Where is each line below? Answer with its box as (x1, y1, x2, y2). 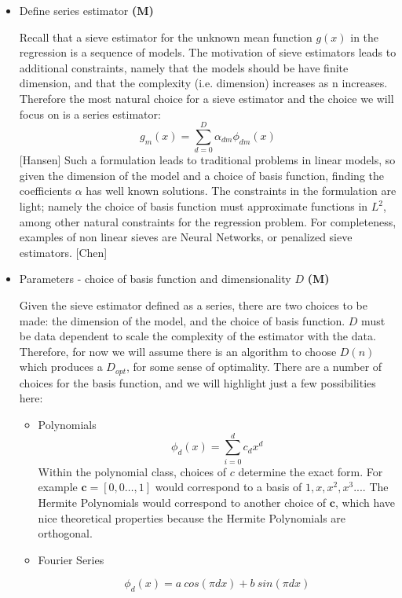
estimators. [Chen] (19, 244, 108, 260)
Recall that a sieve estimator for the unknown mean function (19, 28, 312, 45)
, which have (334, 493, 396, 510)
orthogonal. (38, 525, 93, 541)
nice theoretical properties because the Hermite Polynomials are (38, 509, 346, 526)
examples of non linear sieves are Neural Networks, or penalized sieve (19, 229, 353, 245)
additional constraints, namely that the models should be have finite (19, 59, 349, 75)
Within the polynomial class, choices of (38, 463, 226, 479)
